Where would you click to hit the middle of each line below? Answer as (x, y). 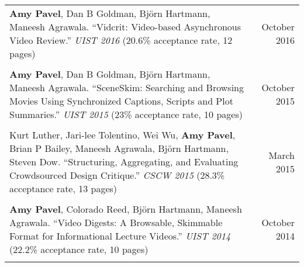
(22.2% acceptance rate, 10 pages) (79, 249)
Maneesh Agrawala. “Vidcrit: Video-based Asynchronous (125, 27)
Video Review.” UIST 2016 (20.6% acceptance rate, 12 (121, 40)
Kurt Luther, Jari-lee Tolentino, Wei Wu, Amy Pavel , (122, 135)
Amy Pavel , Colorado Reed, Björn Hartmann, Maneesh (126, 209)
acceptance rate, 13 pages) (63, 188)
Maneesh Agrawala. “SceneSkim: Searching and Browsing (127, 87)
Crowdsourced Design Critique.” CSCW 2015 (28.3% (117, 175)
